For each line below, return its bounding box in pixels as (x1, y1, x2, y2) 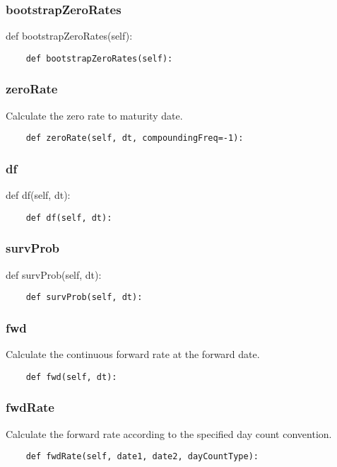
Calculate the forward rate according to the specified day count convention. (6, 426, 332, 441)
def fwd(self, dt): (25, 371, 117, 382)
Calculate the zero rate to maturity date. (6, 108, 183, 122)
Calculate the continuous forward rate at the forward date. (6, 347, 260, 362)
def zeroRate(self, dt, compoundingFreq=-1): (25, 133, 244, 144)
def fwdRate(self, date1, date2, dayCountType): (25, 451, 259, 462)
